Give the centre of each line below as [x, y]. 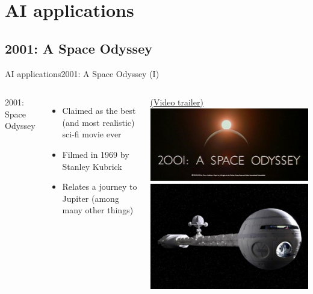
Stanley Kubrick [92, 166]
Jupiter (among [91, 198]
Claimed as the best [99, 111]
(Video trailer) [177, 102]
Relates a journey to [100, 186]
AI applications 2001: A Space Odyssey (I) [82, 73]
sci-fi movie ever [92, 134]
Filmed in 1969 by [96, 154]
